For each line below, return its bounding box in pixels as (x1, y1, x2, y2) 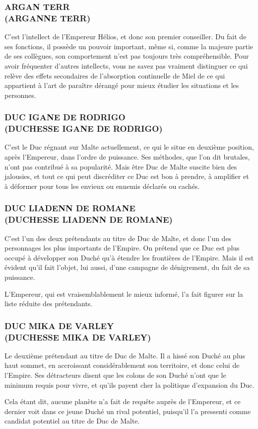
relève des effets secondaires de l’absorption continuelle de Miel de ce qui (4, 70, 225, 81)
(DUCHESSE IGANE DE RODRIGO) (4, 122, 163, 135)
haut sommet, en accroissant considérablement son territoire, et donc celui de (4, 360, 240, 370)
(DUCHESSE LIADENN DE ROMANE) (4, 213, 173, 226)
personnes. (4, 89, 36, 100)
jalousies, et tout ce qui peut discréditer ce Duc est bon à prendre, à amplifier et (4, 171, 249, 181)
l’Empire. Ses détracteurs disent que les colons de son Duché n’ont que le (4, 370, 226, 380)
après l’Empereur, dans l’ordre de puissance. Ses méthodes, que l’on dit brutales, (4, 152, 250, 162)
